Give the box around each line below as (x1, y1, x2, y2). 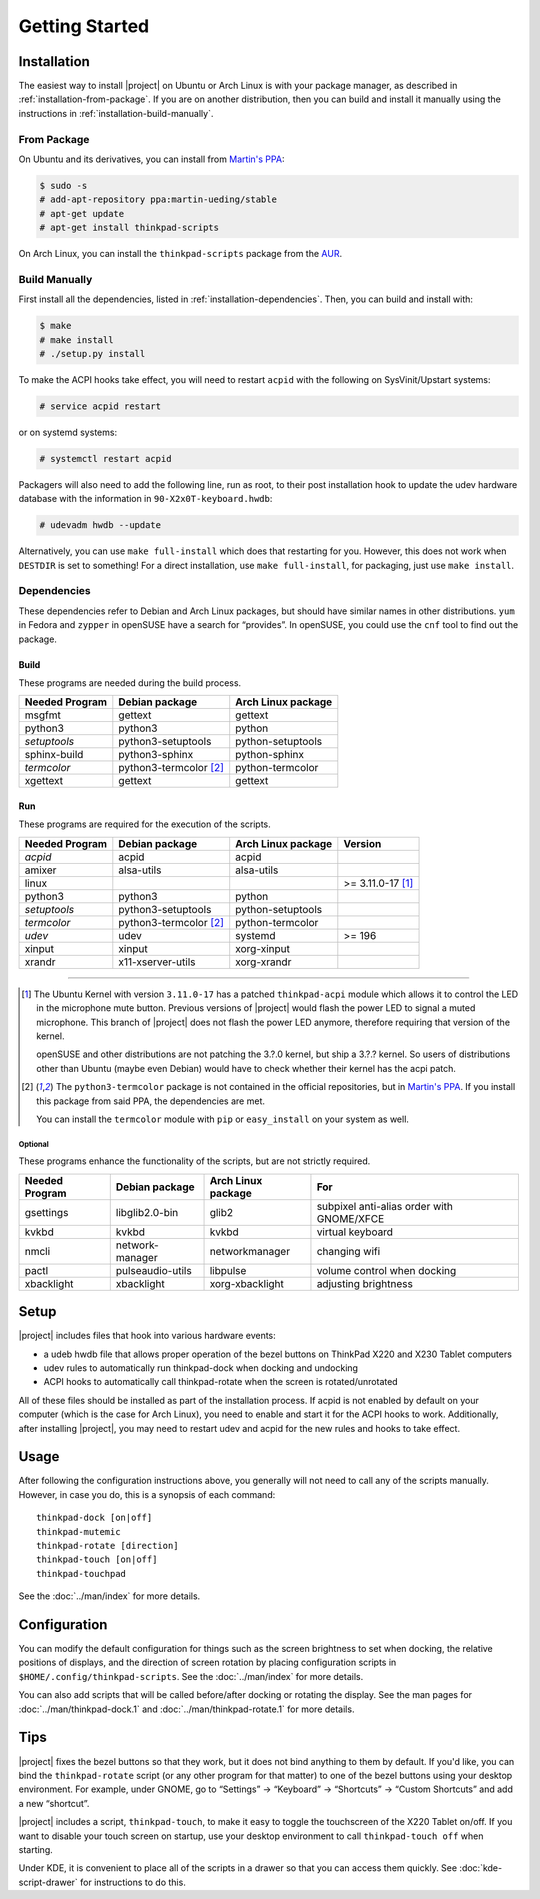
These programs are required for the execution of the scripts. (18, 818, 272, 830)
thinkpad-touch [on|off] (36, 1554, 158, 1565)
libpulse (209, 1263, 247, 1277)
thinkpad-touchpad (36, 1568, 127, 1579)
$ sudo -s (39, 180, 88, 191)
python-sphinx (235, 748, 305, 762)
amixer (24, 863, 57, 877)
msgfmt (24, 708, 62, 722)
